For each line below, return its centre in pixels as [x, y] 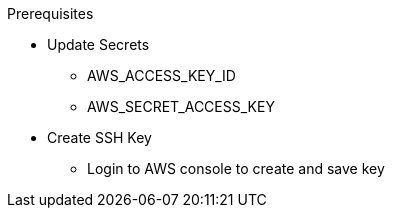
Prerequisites [50, 13]
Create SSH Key [99, 137]
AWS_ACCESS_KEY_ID [161, 75]
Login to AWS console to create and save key [236, 168]
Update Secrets [98, 44]
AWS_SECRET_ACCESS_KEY [181, 106]
